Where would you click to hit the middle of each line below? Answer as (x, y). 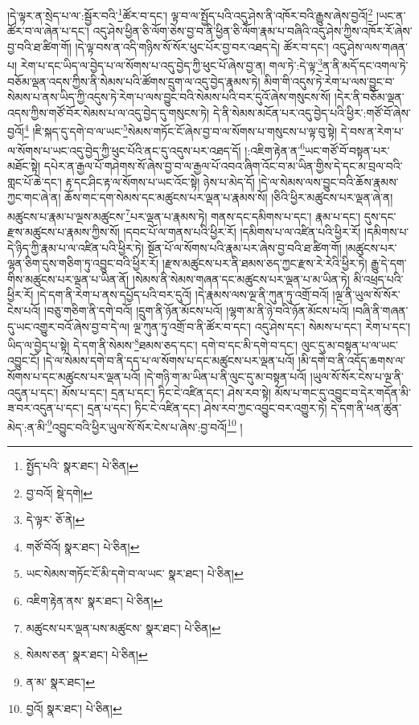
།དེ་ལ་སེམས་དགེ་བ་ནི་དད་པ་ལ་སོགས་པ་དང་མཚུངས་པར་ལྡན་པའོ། (169, 360)
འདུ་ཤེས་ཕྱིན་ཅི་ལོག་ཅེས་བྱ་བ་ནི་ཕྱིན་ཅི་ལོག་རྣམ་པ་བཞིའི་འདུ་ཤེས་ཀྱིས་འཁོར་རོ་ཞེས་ (253, 31)
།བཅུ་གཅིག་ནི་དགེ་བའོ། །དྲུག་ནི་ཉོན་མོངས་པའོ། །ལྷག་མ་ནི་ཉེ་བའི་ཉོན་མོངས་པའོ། (197, 310)
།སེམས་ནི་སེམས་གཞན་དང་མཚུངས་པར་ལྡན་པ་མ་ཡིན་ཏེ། (241, 279)
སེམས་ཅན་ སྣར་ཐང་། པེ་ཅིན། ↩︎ (87, 655)
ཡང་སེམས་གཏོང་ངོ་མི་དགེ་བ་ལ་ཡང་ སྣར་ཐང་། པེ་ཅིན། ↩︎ (135, 573)
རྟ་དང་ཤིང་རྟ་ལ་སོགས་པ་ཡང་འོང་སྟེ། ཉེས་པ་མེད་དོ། (160, 181)
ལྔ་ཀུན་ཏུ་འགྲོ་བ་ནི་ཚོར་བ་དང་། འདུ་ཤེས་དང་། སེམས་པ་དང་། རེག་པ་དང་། (272, 326)
